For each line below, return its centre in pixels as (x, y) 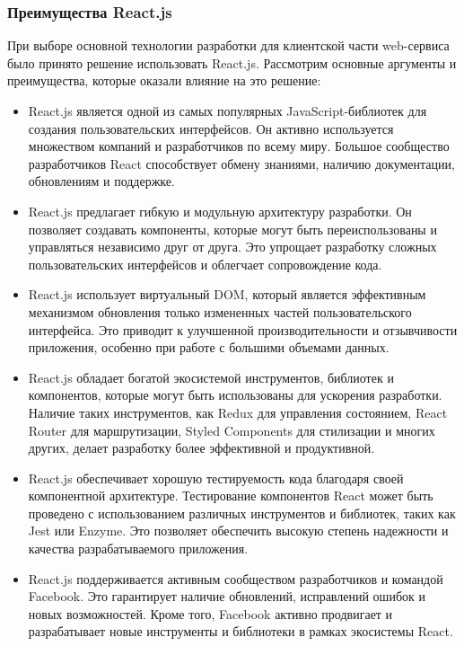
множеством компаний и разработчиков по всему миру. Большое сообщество (239, 146)
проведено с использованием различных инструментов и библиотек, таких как (242, 513)
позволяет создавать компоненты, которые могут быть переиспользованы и (232, 229)
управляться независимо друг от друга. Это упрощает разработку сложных (232, 247)
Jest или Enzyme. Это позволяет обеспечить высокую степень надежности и (238, 531)
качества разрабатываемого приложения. (138, 549)
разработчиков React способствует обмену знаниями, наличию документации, (241, 163)
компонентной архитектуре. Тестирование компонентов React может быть (231, 496)
